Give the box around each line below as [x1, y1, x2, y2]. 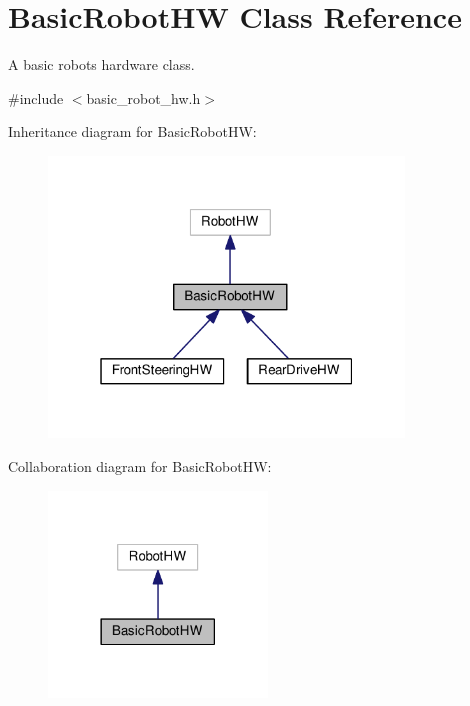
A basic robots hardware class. [8, 54, 195, 75]
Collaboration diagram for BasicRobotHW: [8, 456, 272, 477]
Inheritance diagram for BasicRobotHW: [8, 121, 257, 142]
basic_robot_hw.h [86, 87, 201, 108]
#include [8, 87, 64, 108]
